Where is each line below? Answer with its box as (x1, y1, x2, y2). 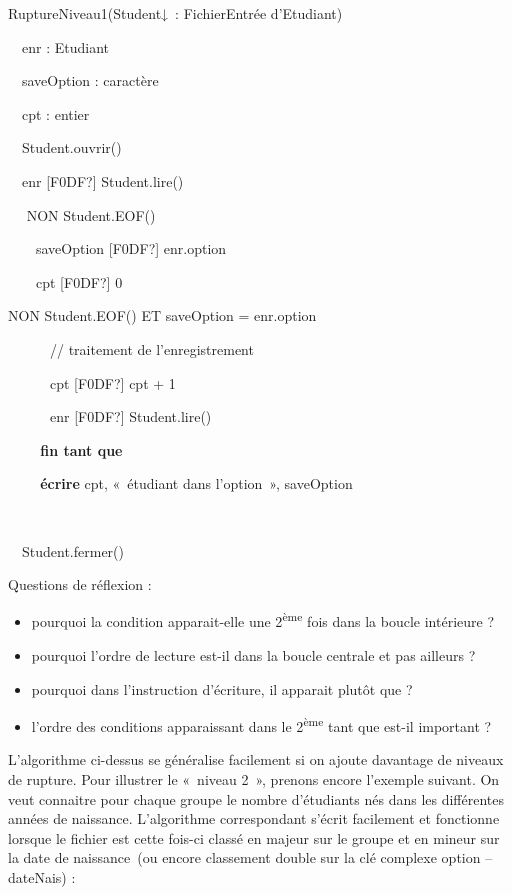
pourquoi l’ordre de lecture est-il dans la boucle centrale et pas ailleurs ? (31, 644, 476, 665)
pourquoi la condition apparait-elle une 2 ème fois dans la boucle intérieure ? (31, 608, 494, 632)
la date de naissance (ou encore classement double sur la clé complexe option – (8, 847, 493, 868)
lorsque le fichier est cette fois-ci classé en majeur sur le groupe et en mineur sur (8, 827, 500, 848)
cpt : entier (21, 103, 90, 124)
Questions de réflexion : (8, 574, 152, 595)
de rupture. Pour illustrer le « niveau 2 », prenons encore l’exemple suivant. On (8, 768, 500, 789)
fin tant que (40, 439, 123, 460)
